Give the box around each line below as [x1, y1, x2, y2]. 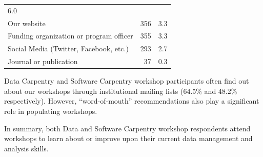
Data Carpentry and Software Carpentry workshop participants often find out [4, 75, 249, 86]
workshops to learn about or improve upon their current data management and [4, 133, 253, 144]
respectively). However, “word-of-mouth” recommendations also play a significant [4, 95, 259, 106]
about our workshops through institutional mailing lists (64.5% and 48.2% [4, 85, 237, 96]
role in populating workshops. [4, 106, 97, 116]
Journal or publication [8, 56, 78, 67]
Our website [8, 17, 46, 28]
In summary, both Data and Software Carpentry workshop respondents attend [4, 123, 251, 133]
